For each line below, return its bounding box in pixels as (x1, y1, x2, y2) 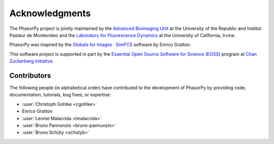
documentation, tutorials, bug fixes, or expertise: (9, 92, 111, 98)
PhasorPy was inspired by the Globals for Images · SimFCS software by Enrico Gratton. (9, 42, 191, 48)
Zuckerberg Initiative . (9, 58, 54, 64)
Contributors (9, 71, 51, 80)
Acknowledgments (9, 8, 91, 19)
